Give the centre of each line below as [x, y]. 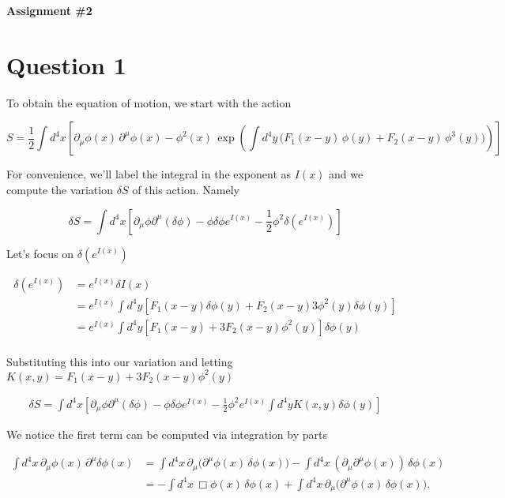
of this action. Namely [186, 189]
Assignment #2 [49, 10]
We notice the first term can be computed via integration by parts [167, 434]
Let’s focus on [40, 253]
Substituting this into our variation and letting [120, 361]
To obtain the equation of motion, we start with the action [149, 102]
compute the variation [60, 189]
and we [346, 174]
